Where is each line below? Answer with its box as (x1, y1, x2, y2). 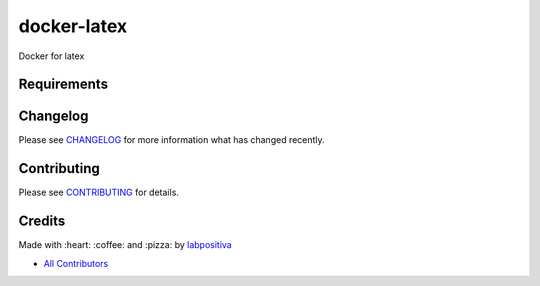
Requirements (18, 76, 109, 93)
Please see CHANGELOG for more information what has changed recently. (18, 134, 325, 146)
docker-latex (18, 15, 128, 37)
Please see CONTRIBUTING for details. (18, 186, 180, 199)
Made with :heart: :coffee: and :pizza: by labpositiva (18, 239, 232, 251)
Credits (18, 213, 66, 230)
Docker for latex (18, 50, 85, 62)
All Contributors (43, 257, 109, 269)
